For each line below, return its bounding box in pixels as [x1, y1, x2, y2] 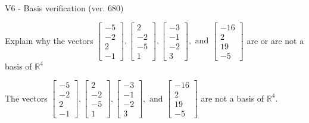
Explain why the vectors [5, 34, 93, 46]
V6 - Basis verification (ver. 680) [5, 2, 124, 14]
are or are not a [246, 34, 304, 46]
